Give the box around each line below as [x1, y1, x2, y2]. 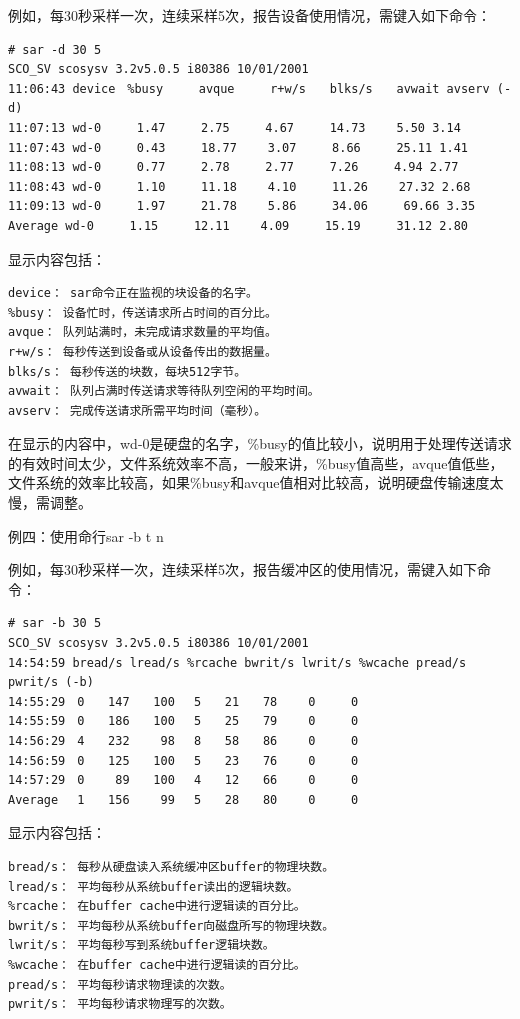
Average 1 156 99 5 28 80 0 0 [8, 792, 359, 807]
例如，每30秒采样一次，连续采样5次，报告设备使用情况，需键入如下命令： [8, 5, 491, 25]
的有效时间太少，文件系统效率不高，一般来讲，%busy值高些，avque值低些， [8, 452, 504, 473]
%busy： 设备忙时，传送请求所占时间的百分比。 [8, 305, 277, 320]
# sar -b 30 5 [8, 616, 102, 631]
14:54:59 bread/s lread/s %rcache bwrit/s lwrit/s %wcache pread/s [8, 655, 467, 670]
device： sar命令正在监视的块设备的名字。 [8, 286, 258, 301]
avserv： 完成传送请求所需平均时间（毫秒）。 [8, 403, 267, 418]
